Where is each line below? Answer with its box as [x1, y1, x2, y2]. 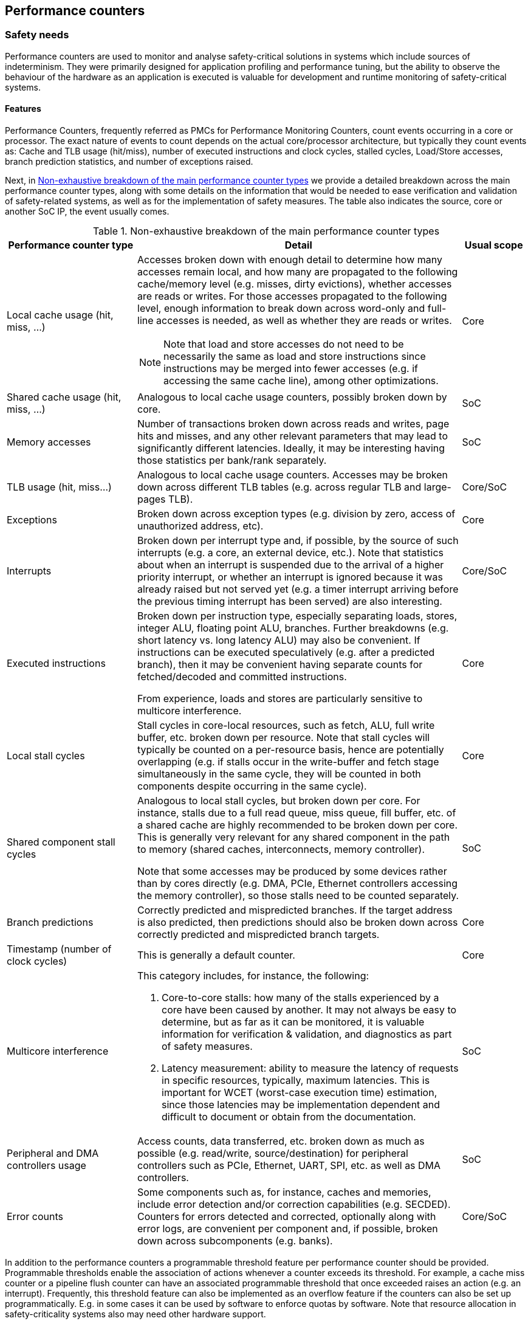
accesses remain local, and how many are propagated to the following [137, 266, 458, 278]
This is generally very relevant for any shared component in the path [137, 831, 450, 844]
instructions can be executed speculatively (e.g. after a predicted [137, 646, 435, 659]
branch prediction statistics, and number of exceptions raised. [5, 156, 253, 167]
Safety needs [5, 29, 69, 41]
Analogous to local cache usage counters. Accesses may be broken [137, 469, 448, 481]
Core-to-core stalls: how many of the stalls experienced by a [162, 991, 439, 1004]
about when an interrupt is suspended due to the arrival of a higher [137, 559, 444, 571]
